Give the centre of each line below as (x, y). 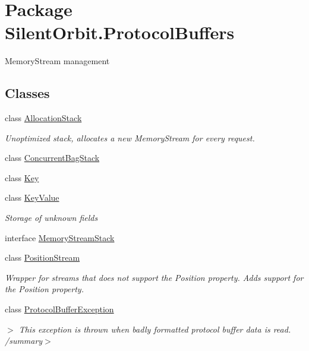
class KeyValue (32, 197)
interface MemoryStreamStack (60, 237)
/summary (24, 341)
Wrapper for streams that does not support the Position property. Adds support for (154, 277)
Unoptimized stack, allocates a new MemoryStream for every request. (130, 137)
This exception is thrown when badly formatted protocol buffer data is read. (155, 329)
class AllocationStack (43, 118)
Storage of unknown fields (51, 218)
